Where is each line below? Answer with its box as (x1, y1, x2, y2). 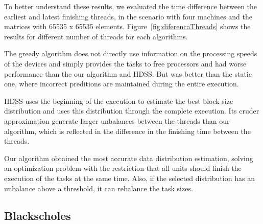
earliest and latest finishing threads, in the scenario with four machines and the (4, 11, 252, 21)
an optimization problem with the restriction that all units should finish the (4, 163, 242, 173)
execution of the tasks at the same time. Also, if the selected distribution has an (4, 172, 255, 183)
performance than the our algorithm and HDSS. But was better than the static (4, 68, 252, 79)
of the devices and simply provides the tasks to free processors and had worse (4, 58, 247, 69)
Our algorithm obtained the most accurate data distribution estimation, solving (4, 152, 253, 163)
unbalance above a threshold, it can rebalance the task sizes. (4, 183, 193, 193)
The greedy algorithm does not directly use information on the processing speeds (4, 48, 257, 59)
